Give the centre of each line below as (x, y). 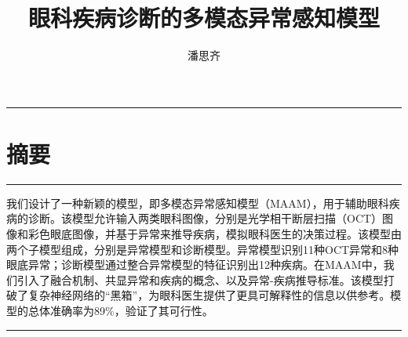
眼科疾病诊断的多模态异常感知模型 (204, 18)
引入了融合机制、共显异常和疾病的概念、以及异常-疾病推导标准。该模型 (200, 279)
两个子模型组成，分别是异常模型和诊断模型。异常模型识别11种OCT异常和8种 (203, 249)
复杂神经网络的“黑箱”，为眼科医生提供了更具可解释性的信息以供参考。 (209, 295)
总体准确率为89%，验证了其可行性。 (120, 310)
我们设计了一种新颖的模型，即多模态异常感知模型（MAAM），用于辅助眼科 (198, 203)
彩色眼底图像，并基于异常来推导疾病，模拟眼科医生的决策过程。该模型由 (215, 234)
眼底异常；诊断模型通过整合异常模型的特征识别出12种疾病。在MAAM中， (195, 265)
